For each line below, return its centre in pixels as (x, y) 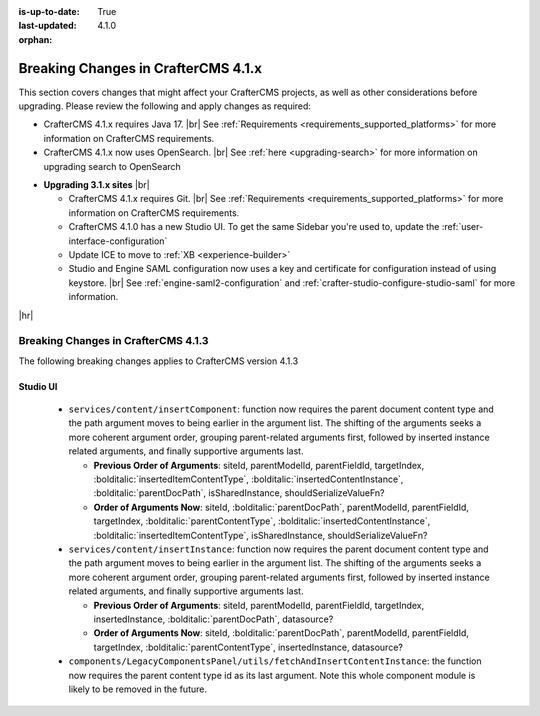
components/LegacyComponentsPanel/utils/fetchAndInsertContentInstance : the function (275, 661)
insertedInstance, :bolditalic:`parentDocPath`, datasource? (213, 619)
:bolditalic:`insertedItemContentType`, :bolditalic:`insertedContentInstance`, (248, 479)
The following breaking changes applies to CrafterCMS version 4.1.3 (158, 361)
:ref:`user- (462, 227)
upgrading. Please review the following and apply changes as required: (165, 106)
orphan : (35, 39)
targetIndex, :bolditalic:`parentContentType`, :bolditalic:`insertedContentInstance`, (262, 521)
